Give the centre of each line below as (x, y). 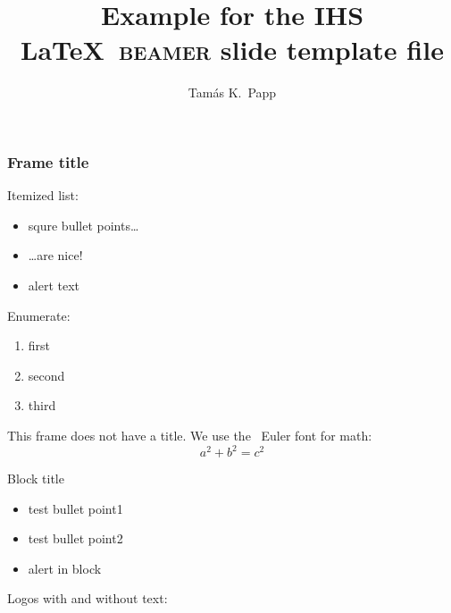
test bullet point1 (75, 508)
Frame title (48, 161)
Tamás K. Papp (232, 92)
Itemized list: (43, 195)
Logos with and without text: (88, 598)
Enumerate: (39, 315)
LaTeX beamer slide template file (232, 50)
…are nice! (55, 255)
